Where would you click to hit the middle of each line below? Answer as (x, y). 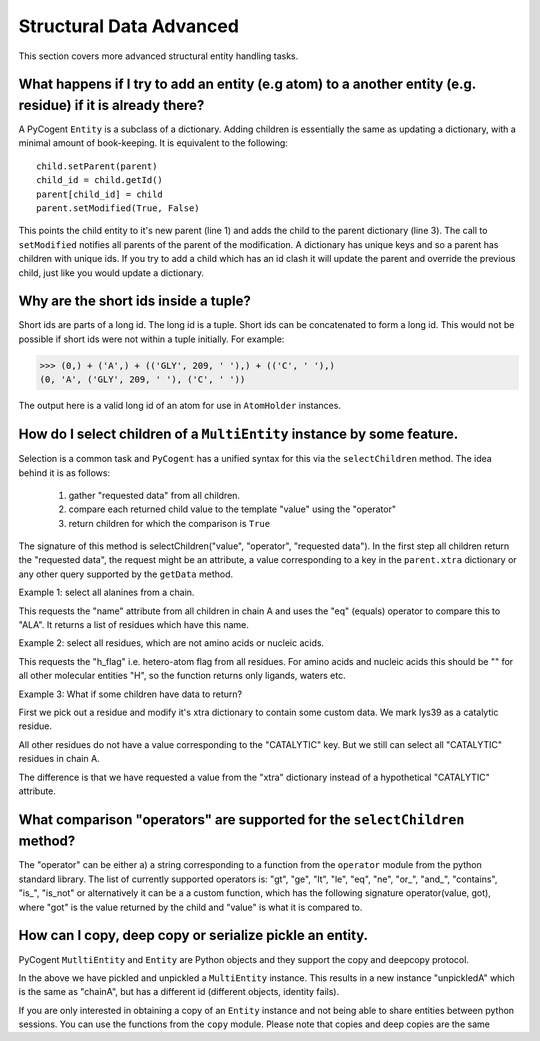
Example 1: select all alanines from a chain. (106, 592)
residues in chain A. (59, 759)
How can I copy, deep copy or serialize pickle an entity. (193, 935)
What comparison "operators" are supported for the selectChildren (241, 819)
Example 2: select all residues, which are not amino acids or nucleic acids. (171, 643)
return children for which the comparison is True (169, 523)
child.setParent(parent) (97, 166)
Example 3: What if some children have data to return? (130, 694)
